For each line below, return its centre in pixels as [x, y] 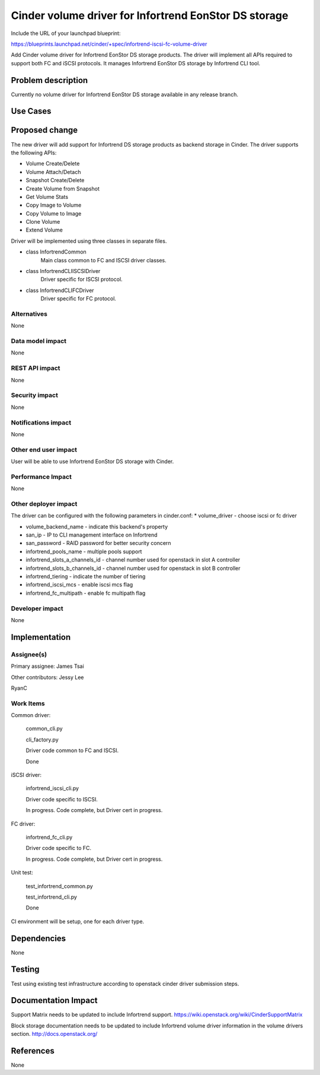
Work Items [28, 703]
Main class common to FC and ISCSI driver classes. [104, 260]
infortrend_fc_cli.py [49, 837]
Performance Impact [41, 477]
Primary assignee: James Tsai [47, 666]
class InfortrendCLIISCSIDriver [63, 271]
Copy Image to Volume [54, 205]
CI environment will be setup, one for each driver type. [78, 921]
